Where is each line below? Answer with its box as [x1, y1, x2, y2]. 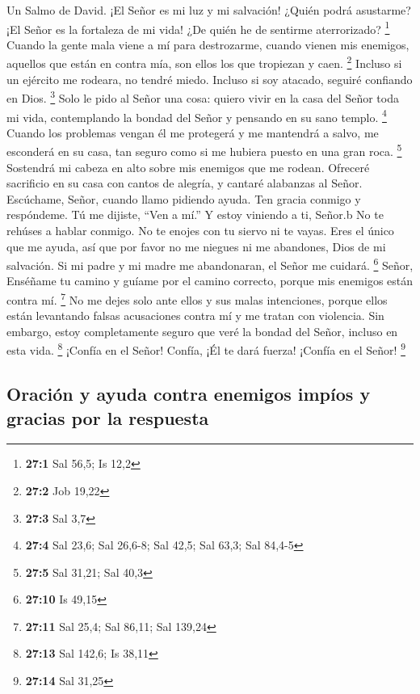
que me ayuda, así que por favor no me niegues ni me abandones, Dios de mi [6, 238, 386, 254]
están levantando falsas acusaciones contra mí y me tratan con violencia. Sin [6, 307, 384, 324]
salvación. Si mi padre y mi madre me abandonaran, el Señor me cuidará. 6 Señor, [6, 254, 414, 273]
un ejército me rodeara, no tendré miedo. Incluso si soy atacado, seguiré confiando [6, 70, 413, 87]
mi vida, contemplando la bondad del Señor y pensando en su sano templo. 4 [6, 106, 387, 125]
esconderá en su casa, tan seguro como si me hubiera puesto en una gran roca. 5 [6, 141, 402, 160]
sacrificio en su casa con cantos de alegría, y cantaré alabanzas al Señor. [6, 175, 363, 191]
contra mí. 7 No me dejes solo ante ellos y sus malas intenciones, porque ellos [6, 289, 388, 308]
